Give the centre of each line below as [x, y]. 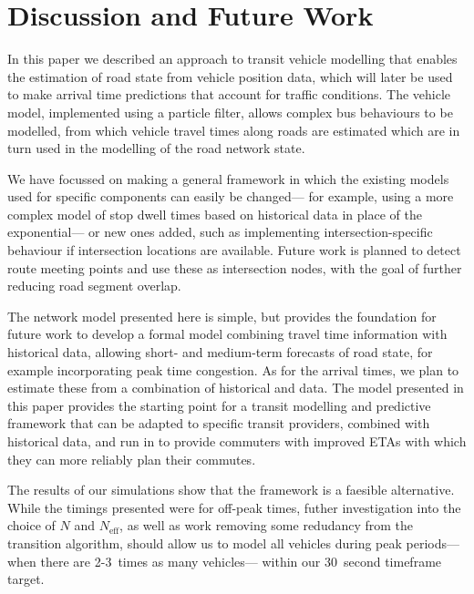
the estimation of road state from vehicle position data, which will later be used [230, 76]
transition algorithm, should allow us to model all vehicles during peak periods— [234, 543]
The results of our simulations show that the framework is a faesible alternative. [231, 490]
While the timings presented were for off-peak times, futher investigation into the [234, 507]
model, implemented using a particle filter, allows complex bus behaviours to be [230, 112]
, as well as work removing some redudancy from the [267, 525]
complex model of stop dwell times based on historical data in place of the [215, 214]
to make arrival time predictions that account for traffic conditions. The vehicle [229, 94]
